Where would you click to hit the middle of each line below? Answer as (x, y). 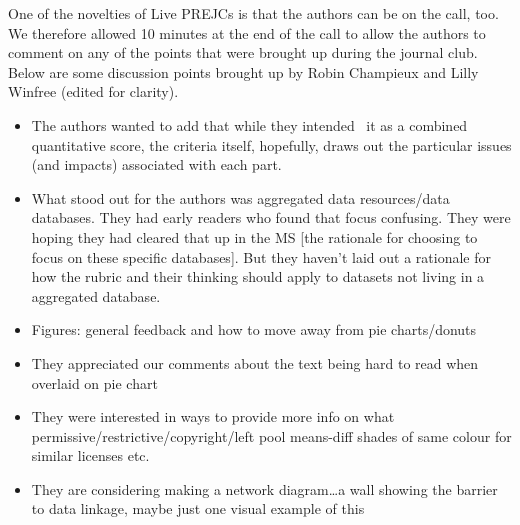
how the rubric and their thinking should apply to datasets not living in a (258, 276)
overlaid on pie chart (94, 382)
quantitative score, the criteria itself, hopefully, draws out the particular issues (271, 144)
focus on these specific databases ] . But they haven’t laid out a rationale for (261, 256)
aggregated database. (96, 295)
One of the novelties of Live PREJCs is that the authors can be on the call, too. (253, 13)
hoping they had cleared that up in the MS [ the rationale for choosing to (254, 236)
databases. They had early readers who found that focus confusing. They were (271, 217)
